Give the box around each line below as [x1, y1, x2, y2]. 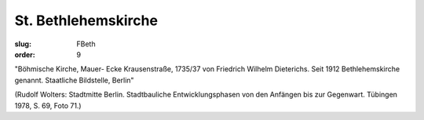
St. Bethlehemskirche [14, 12, 159, 29]
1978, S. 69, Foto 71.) [14, 100, 82, 110]
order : [14, 49, 35, 59]
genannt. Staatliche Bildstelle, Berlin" [14, 75, 134, 85]
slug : [14, 39, 31, 49]
